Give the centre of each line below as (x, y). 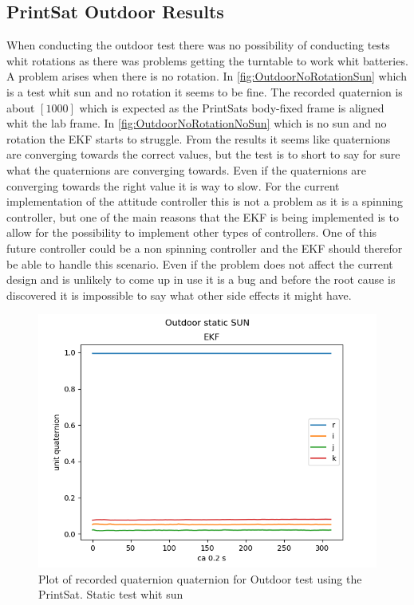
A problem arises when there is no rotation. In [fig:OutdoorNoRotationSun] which (207, 76)
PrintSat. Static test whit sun (111, 594)
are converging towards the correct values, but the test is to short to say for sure (203, 154)
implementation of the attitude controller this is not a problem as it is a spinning (205, 201)
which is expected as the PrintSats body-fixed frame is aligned (232, 107)
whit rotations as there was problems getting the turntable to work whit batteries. (207, 60)
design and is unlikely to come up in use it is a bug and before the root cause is (201, 279)
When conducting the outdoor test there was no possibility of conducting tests (198, 45)
